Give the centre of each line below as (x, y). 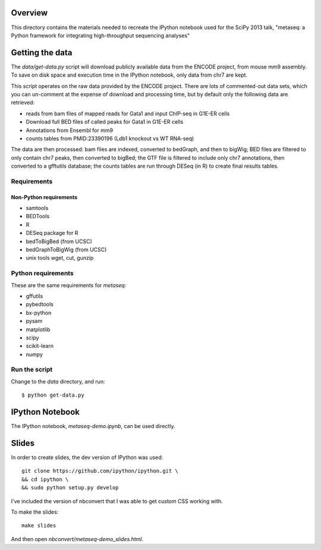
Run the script (32, 370)
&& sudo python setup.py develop (70, 488)
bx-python (39, 313)
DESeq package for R (52, 233)
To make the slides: (35, 512)
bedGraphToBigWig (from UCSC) (66, 250)
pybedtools (40, 304)
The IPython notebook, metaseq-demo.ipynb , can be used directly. (93, 426)
